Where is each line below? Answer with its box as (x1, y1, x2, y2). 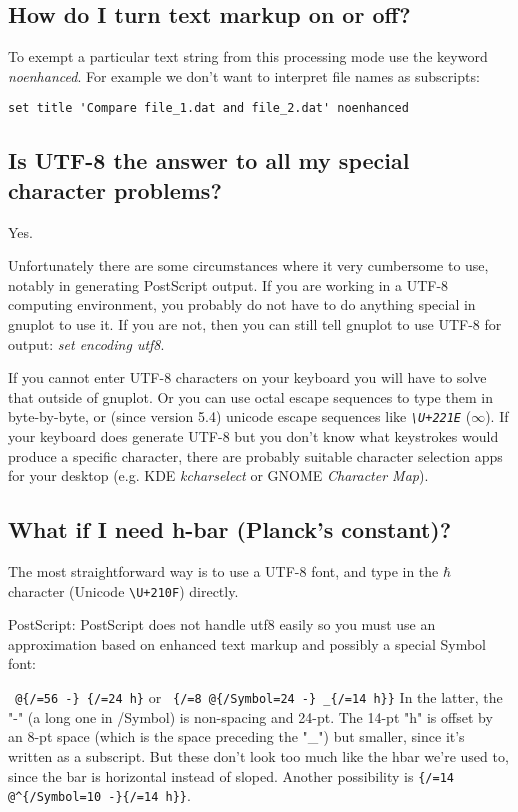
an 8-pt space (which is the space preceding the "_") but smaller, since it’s (8, 726, 465, 747)
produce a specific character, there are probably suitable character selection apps (8, 445, 503, 466)
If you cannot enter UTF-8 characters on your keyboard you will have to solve (8, 367, 487, 388)
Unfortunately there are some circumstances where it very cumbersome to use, (8, 255, 489, 276)
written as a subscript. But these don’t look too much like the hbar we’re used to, (8, 745, 509, 766)
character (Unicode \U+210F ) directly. (8, 580, 239, 601)
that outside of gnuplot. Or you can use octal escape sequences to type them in (8, 386, 493, 407)
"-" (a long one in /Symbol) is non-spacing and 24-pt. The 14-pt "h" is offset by (8, 706, 493, 727)
